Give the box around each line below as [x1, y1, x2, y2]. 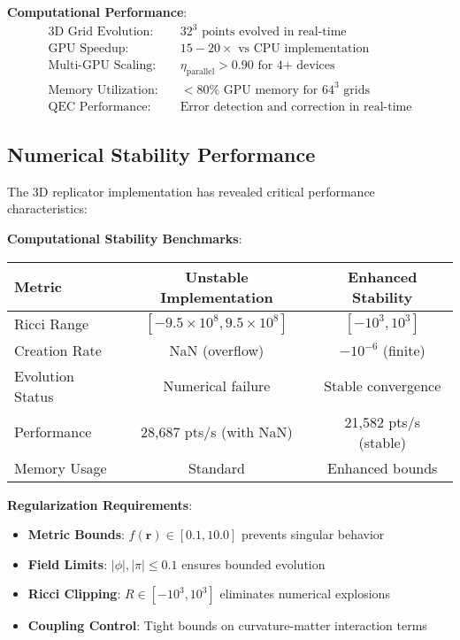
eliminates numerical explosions [219, 584, 390, 603]
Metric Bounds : [27, 525, 125, 544]
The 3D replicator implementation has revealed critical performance [7, 181, 375, 200]
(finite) [382, 339, 425, 360]
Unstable [185, 266, 249, 287]
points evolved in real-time [202, 26, 347, 39]
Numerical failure [163, 375, 271, 397]
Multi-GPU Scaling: [48, 59, 157, 73]
